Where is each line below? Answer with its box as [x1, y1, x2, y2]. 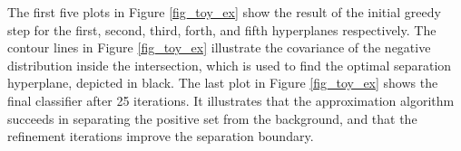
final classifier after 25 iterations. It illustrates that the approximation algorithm [7, 90, 455, 109]
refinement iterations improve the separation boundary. [7, 127, 314, 146]
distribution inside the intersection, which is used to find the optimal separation [7, 55, 452, 74]
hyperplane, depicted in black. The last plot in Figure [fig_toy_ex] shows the [7, 73, 438, 92]
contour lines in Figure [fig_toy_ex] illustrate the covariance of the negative [7, 38, 431, 57]
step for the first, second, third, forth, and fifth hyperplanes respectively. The [7, 20, 436, 39]
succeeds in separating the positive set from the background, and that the [7, 109, 417, 127]
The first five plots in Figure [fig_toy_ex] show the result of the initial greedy [7, 3, 441, 21]
